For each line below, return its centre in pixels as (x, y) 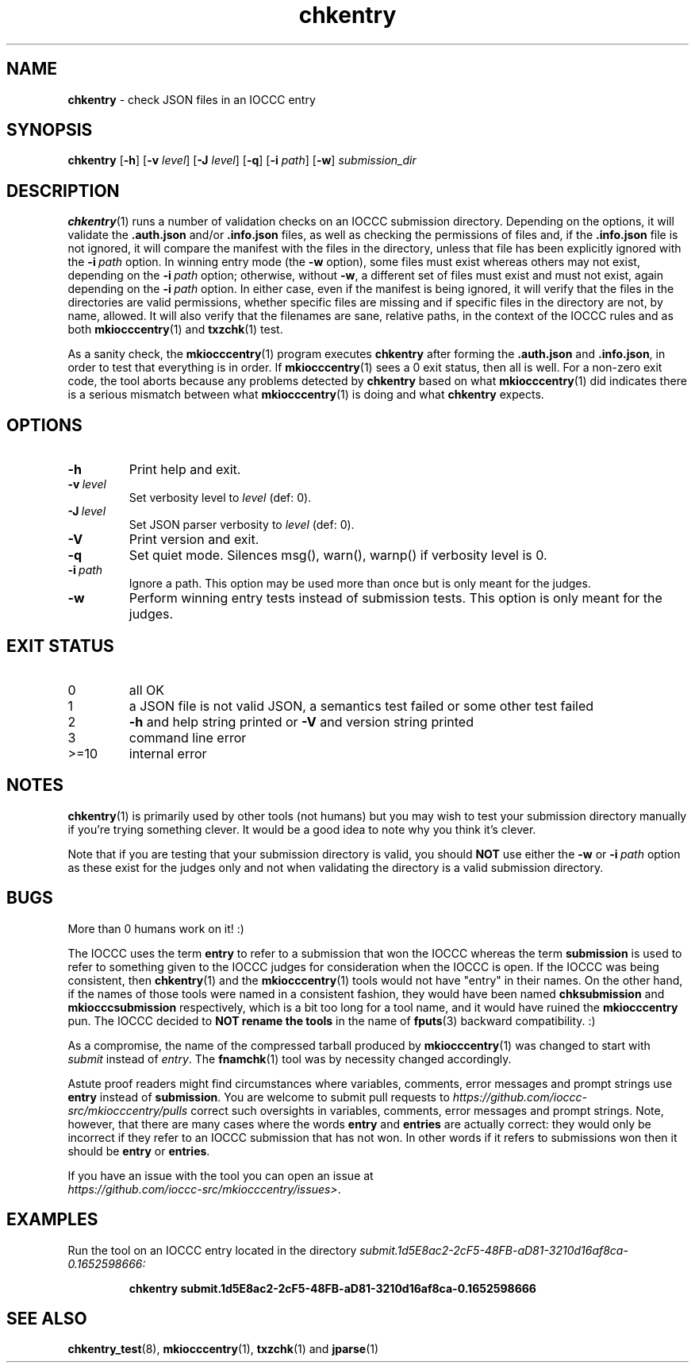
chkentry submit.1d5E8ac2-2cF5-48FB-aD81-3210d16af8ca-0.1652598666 (332, 1288)
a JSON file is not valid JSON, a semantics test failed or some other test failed (361, 706)
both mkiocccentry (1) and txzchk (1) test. (175, 330)
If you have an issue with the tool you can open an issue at (221, 1175)
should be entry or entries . (139, 1151)
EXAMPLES (52, 1220)
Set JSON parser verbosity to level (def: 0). (242, 525)
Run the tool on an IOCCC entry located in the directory (212, 1250)
